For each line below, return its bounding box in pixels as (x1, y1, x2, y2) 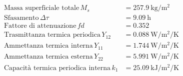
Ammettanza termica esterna (3, 53, 93, 61)
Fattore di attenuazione (3, 22, 76, 30)
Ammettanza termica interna (3, 42, 93, 50)
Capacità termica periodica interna (3, 64, 111, 72)
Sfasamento (3, 14, 39, 22)
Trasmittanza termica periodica (3, 31, 100, 39)
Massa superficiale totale (3, 4, 79, 12)
